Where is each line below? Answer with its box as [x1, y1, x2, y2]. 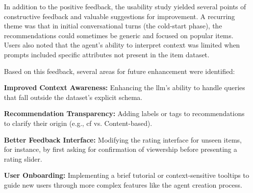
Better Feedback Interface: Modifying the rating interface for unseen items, [4, 134, 242, 145]
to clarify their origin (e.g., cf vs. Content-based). [4, 118, 152, 128]
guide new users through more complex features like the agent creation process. [4, 179, 242, 190]
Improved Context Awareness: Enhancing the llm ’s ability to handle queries [4, 82, 245, 93]
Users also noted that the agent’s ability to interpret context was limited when [4, 40, 240, 50]
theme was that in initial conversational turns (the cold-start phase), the [4, 21, 222, 31]
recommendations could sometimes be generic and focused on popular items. [4, 30, 233, 40]
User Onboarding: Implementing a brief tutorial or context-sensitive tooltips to [4, 170, 249, 180]
